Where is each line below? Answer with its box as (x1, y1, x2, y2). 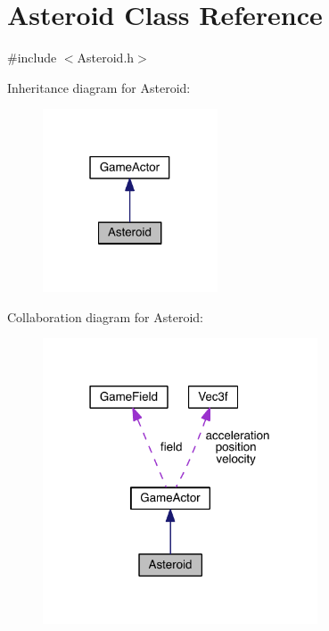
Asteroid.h (77, 48, 135, 67)
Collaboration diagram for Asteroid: (7, 307, 203, 326)
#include (7, 48, 57, 67)
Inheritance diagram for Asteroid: (7, 78, 191, 96)
